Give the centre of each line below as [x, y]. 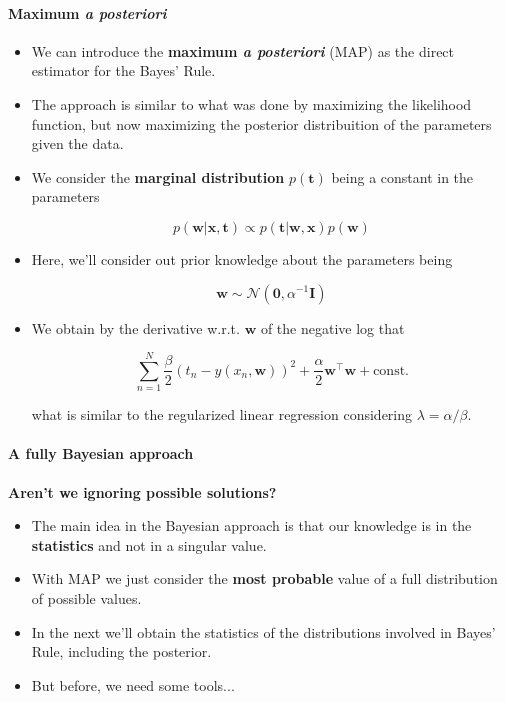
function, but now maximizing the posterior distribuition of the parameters [261, 123]
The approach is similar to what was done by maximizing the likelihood [251, 103]
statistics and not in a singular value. [149, 544]
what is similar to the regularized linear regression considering [222, 414]
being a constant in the [402, 176]
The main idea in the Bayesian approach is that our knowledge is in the [251, 525]
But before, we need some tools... [133, 684]
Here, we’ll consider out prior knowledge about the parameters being [242, 258]
